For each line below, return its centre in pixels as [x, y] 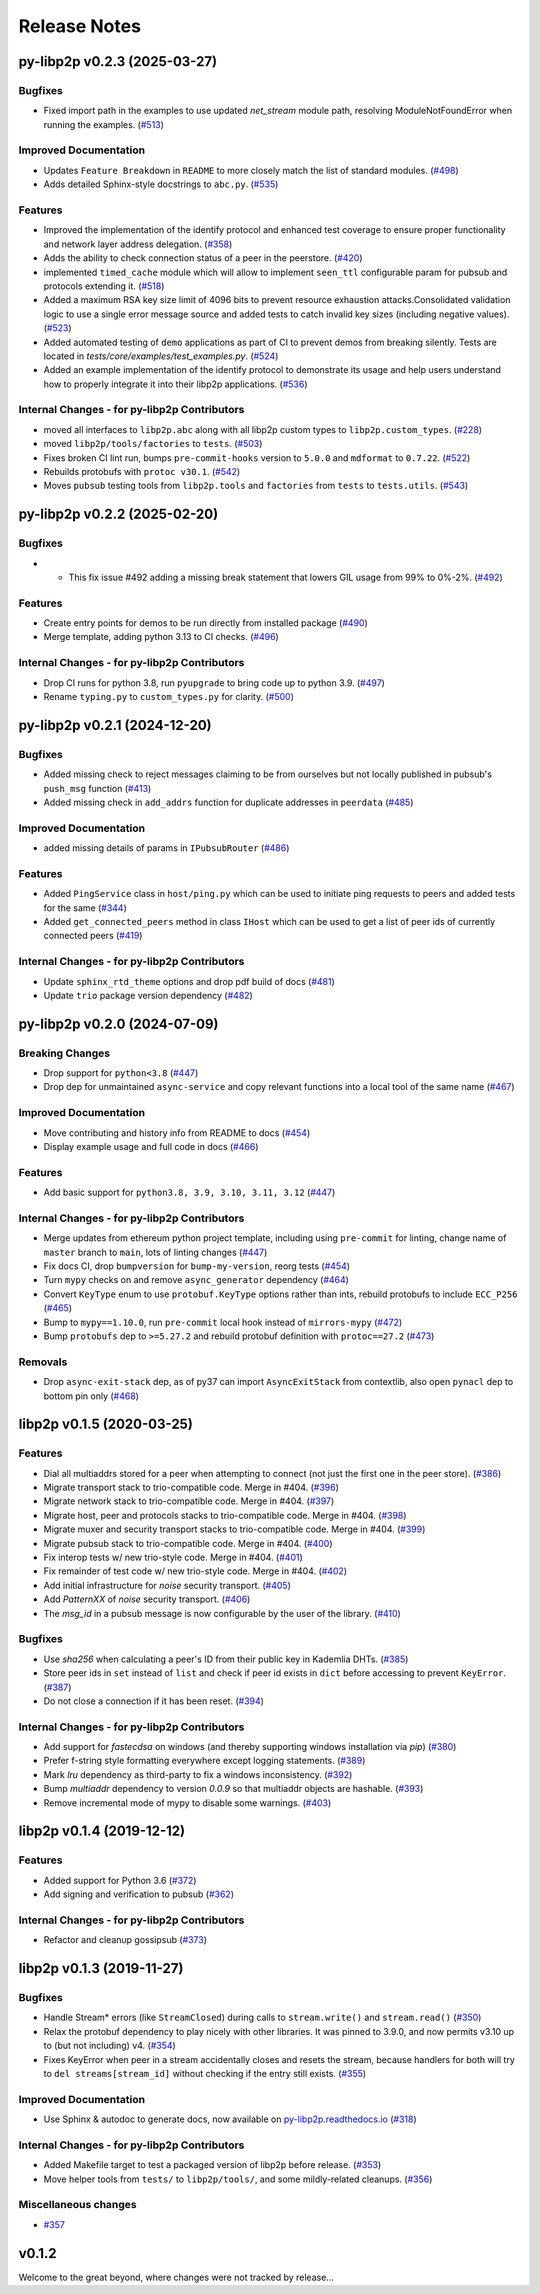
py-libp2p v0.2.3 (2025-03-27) [118, 61]
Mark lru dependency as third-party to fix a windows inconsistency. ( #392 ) [198, 1774]
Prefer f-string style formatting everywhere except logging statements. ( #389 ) [204, 1761]
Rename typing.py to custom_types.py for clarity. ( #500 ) [168, 696]
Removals [43, 1362]
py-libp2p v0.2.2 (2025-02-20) [118, 514]
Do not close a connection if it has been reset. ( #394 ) [154, 1701]
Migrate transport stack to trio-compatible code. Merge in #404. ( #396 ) [191, 1487]
